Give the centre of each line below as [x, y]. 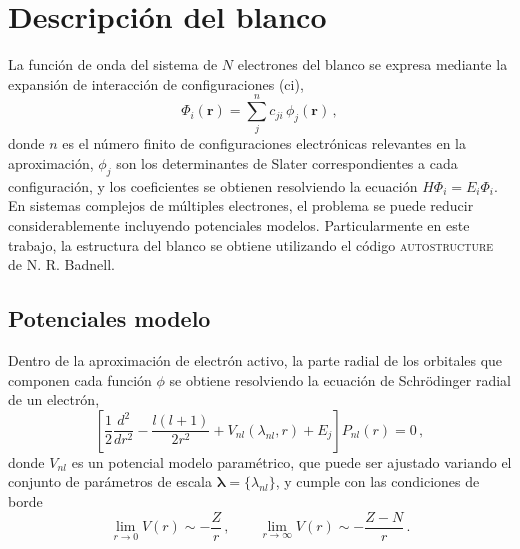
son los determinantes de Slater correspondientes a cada [287, 163]
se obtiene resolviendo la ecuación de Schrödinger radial [340, 379]
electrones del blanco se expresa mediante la [372, 64]
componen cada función [80, 379]
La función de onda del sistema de [113, 64]
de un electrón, [54, 399]
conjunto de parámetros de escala [110, 481]
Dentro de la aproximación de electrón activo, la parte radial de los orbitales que [255, 360]
